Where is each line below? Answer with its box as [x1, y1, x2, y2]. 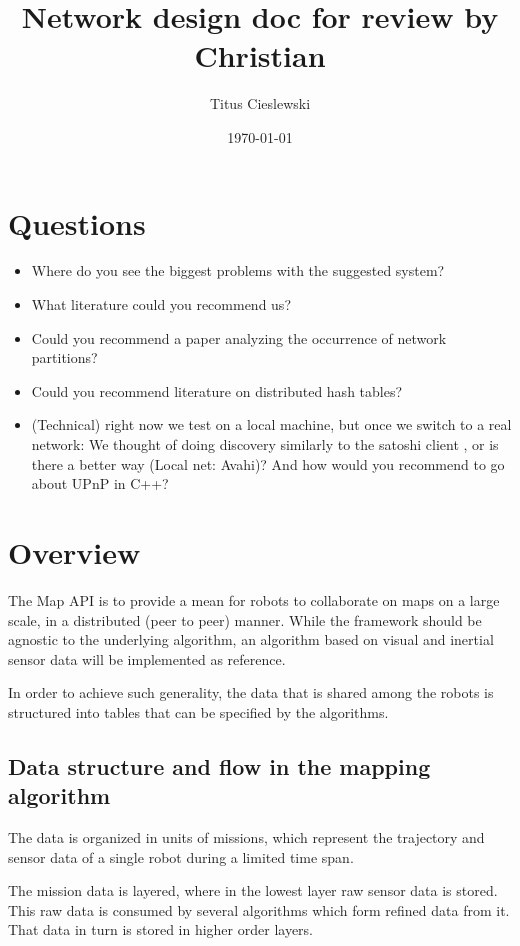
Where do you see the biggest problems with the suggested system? [31, 260, 445, 281]
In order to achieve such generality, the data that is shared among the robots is [8, 682, 494, 703]
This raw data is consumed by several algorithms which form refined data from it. [8, 899, 510, 920]
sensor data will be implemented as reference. [8, 648, 286, 669]
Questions [8, 202, 146, 243]
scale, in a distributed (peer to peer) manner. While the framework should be [8, 609, 482, 630]
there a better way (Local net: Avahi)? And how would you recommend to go [31, 453, 505, 474]
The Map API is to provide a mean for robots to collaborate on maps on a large [8, 589, 500, 610]
